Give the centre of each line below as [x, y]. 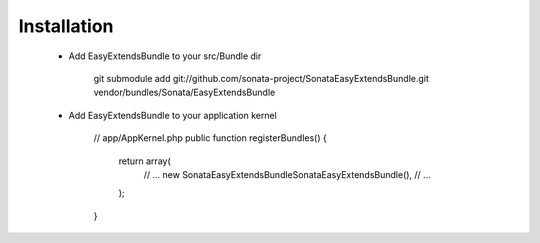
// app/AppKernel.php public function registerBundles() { [210, 138]
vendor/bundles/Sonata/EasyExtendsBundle [184, 92]
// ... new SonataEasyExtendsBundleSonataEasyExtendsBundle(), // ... [287, 174]
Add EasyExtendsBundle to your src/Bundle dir [165, 56]
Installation [66, 26]
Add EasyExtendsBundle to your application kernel [172, 115]
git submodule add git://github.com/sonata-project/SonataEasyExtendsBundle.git [261, 78]
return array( [145, 161]
